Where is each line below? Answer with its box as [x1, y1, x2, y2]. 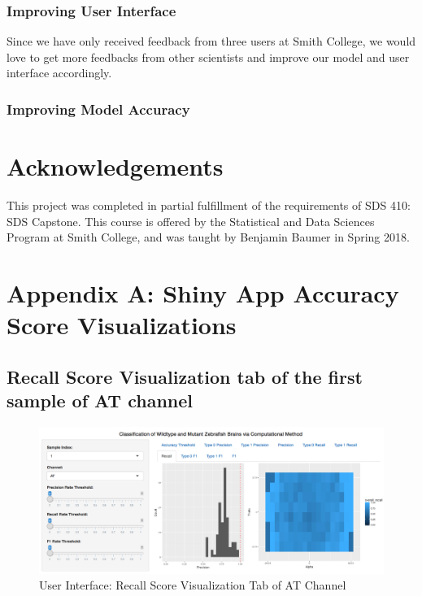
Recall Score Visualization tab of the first [7, 363, 363, 389]
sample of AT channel [7, 388, 194, 413]
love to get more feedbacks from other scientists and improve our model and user [7, 48, 410, 65]
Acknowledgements [7, 150, 224, 183]
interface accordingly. [7, 64, 112, 81]
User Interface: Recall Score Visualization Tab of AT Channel [39, 576, 346, 594]
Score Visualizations [7, 308, 237, 342]
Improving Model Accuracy [7, 98, 190, 119]
